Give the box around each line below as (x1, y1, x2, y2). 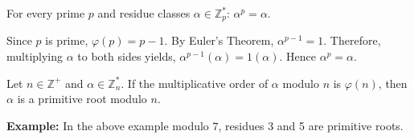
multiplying (6, 48, 64, 65)
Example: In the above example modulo (6, 117, 209, 133)
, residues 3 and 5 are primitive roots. (218, 117, 404, 133)
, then (378, 74, 408, 91)
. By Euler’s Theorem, (164, 32, 274, 49)
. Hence (279, 48, 317, 65)
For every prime (6, 5, 85, 21)
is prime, (45, 32, 88, 49)
